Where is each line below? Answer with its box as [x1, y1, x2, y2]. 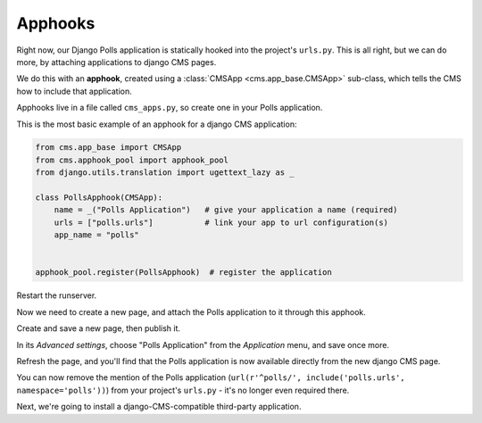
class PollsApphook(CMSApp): [35, 193, 163, 203]
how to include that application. [16, 86, 133, 96]
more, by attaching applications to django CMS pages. [16, 56, 217, 67]
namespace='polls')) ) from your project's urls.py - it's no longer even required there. [16, 385, 350, 395]
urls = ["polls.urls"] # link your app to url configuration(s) [54, 217, 388, 228]
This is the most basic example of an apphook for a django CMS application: [16, 119, 297, 129]
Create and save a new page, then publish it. [16, 323, 181, 334]
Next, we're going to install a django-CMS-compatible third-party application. [16, 402, 302, 412]
